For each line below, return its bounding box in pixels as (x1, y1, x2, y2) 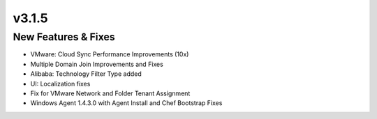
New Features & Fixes (13, 31, 115, 43)
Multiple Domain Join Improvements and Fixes (30, 60, 163, 68)
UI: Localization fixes (30, 79, 91, 88)
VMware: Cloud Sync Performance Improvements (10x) (30, 50, 189, 58)
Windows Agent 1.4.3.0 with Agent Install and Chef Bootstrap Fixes (30, 99, 223, 107)
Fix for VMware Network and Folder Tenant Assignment (30, 89, 191, 97)
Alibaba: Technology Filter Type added (30, 70, 142, 78)
